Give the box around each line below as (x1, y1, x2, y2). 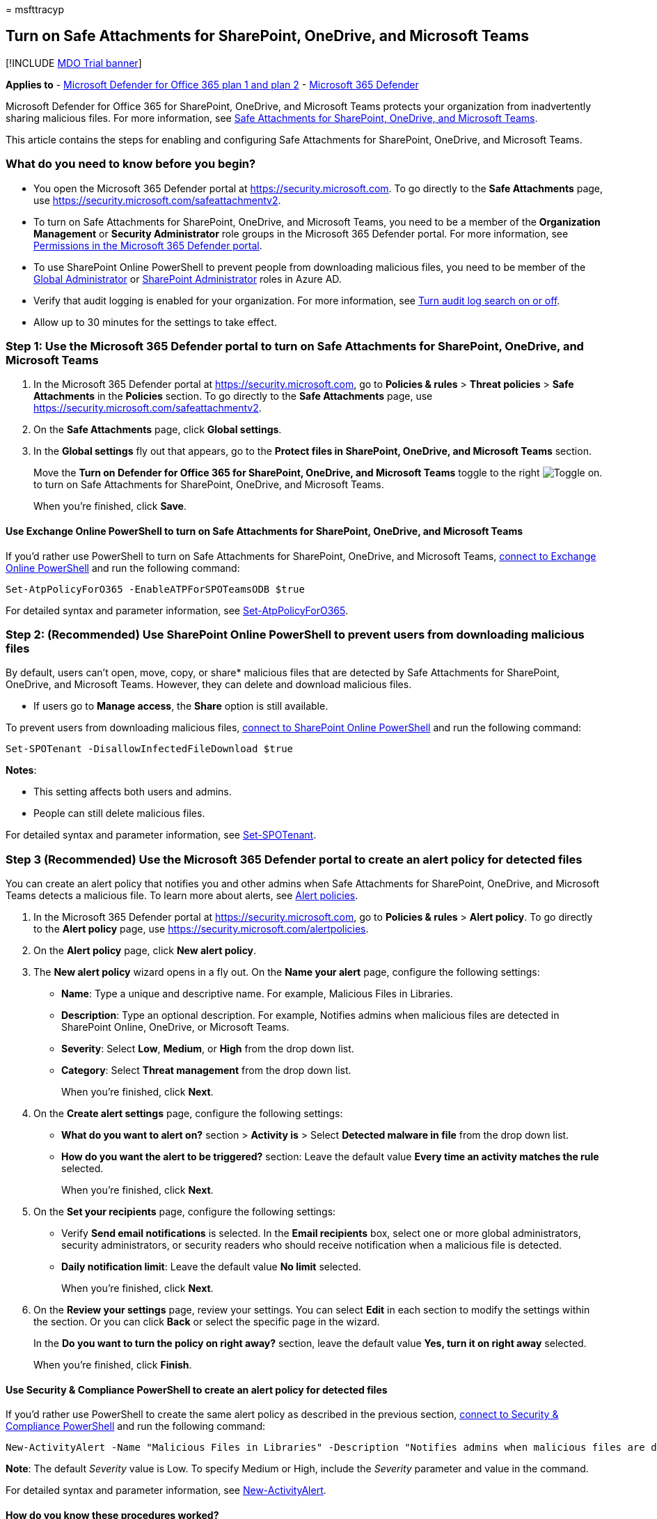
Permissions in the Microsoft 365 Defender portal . (33, 239, 262, 251)
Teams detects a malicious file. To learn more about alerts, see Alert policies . (6, 889, 358, 902)
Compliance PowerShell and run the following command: (6, 1420, 266, 1433)
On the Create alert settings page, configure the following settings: (33, 1107, 343, 1120)
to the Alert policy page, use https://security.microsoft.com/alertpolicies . (33, 923, 369, 935)
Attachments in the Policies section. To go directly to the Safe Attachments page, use (33, 390, 433, 403)
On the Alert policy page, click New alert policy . (33, 944, 257, 957)
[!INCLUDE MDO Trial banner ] (6, 56, 142, 69)
